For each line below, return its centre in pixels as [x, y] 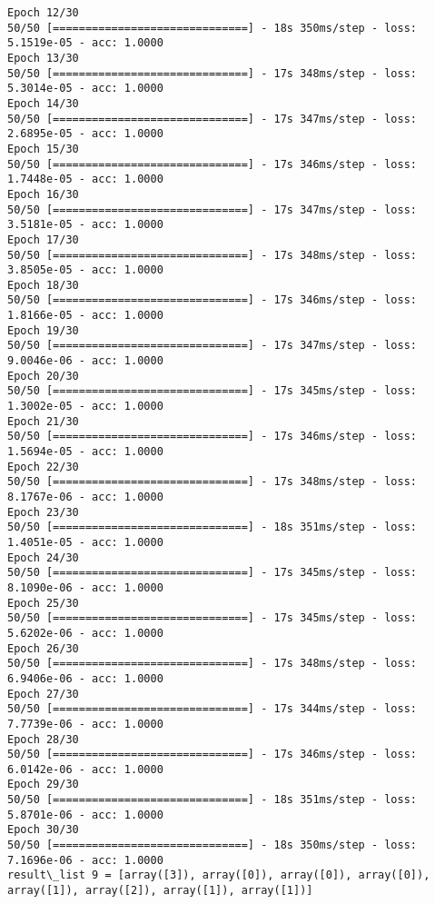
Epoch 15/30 [43, 149]
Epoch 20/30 [43, 376]
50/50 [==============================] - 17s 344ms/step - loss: [213, 709]
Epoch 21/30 [43, 421]
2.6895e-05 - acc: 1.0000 [85, 134]
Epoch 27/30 [43, 694]
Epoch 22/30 [43, 467]
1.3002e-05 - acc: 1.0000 [85, 407]
